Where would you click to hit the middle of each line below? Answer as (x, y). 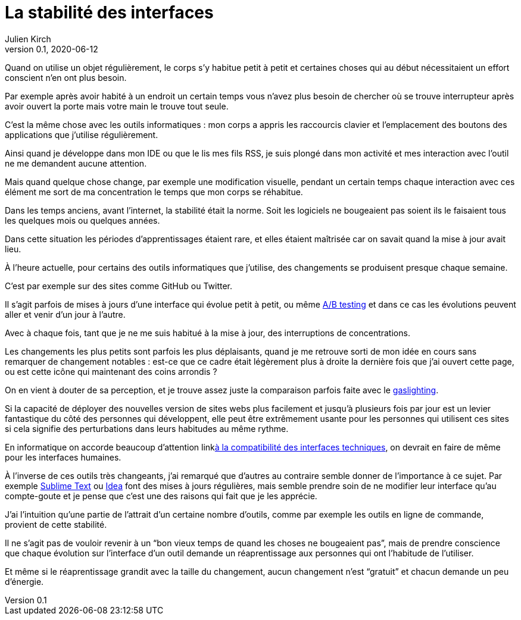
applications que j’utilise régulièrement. (82, 134)
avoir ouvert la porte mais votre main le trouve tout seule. (117, 106)
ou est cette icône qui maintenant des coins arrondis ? (111, 371)
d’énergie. (24, 581)
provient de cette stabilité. (56, 524)
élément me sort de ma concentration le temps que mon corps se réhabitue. (154, 192)
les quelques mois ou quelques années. (82, 220)
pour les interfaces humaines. (63, 457)
